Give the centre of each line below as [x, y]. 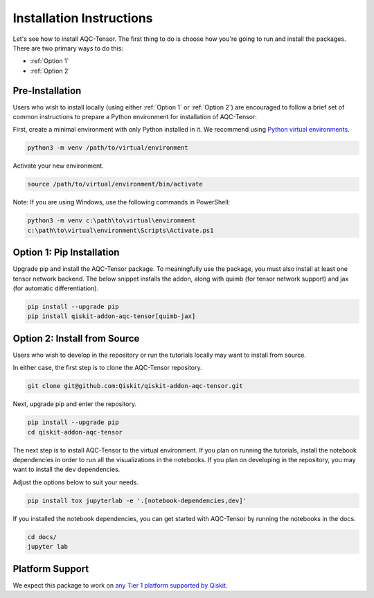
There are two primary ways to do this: [68, 48]
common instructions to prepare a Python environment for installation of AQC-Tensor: [135, 117]
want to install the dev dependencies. [66, 469]
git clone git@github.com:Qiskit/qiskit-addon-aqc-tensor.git [135, 386]
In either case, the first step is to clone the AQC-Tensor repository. [107, 368]
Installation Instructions [83, 18]
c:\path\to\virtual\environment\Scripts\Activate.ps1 [121, 230]
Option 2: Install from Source [76, 338]
